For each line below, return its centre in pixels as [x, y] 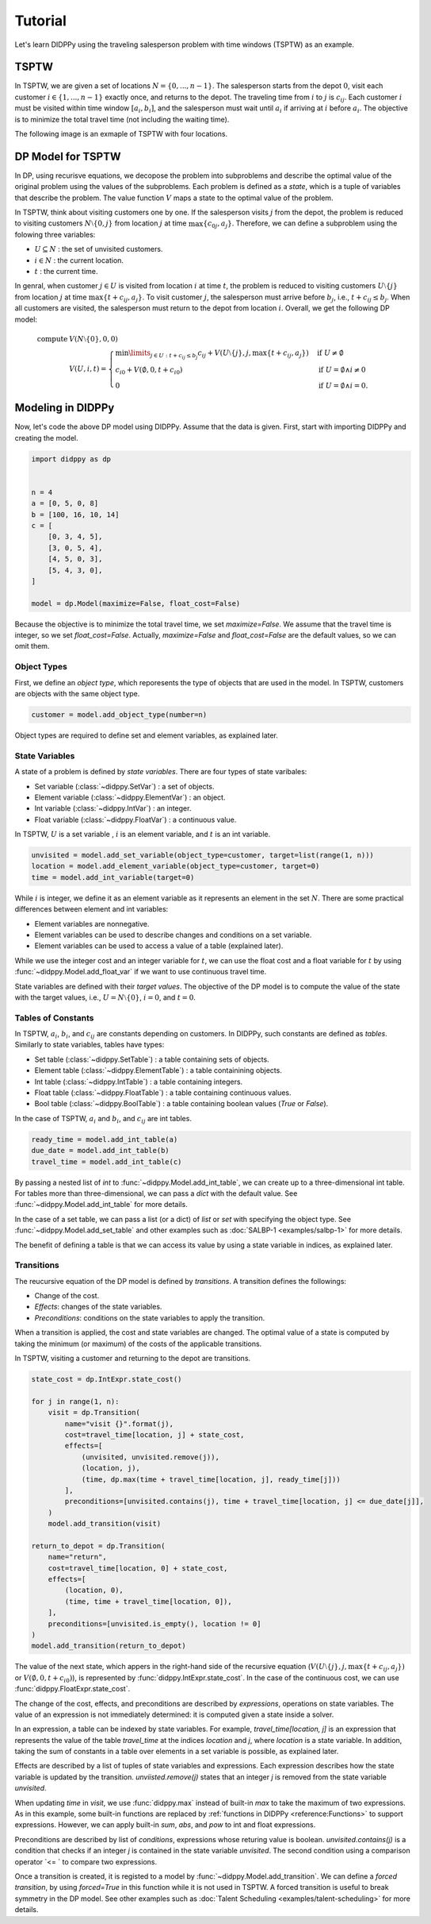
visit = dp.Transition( [94, 1413]
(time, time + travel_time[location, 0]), [149, 1601]
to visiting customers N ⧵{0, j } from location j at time [101, 223]
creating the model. [46, 438]
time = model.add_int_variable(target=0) [113, 877]
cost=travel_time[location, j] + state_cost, [154, 1434]
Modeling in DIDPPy [65, 408]
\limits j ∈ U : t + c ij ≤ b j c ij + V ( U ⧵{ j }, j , [189, 354]
